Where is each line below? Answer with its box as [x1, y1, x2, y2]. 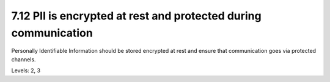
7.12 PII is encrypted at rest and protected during [11, 9, 262, 22]
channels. [11, 55, 36, 63]
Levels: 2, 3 [11, 67, 41, 74]
